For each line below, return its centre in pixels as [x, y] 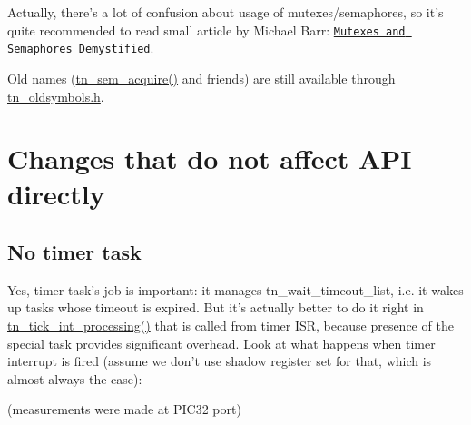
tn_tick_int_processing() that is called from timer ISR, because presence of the [231, 326]
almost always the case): [75, 378]
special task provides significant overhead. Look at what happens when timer [221, 343]
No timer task [74, 252]
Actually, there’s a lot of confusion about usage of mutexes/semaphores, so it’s [226, 12]
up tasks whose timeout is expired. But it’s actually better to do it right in [216, 307]
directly [56, 194]
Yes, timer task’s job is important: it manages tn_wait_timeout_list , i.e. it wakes [235, 289]
